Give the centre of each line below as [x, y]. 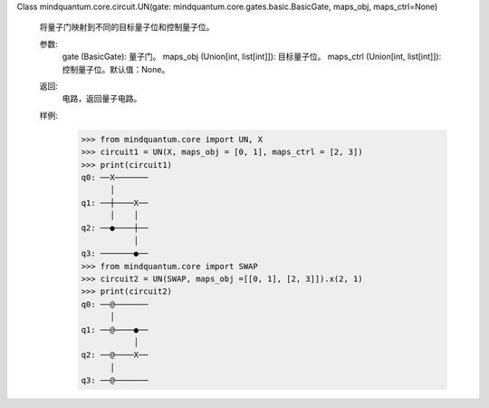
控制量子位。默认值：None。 [116, 69]
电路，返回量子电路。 [102, 99]
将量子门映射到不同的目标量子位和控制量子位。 [127, 27]
